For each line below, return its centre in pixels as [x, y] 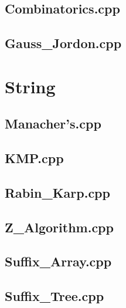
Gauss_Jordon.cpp [63, 43]
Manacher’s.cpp [53, 123]
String [30, 86]
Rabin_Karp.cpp [57, 192]
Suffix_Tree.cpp [55, 296]
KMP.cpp [34, 158]
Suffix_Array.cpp [58, 261]
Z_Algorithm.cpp [59, 227]
